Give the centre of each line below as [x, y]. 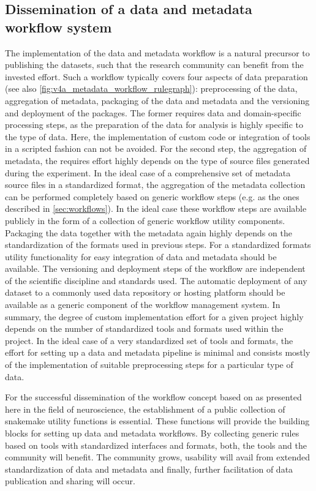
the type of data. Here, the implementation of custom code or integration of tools [158, 136]
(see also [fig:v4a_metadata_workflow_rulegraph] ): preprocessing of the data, [151, 88]
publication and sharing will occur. [70, 481]
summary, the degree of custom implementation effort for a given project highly [154, 316]
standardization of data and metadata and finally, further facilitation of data [149, 469]
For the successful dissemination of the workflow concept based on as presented [153, 397]
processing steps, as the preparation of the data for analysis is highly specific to [154, 125]
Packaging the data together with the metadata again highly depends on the [149, 232]
